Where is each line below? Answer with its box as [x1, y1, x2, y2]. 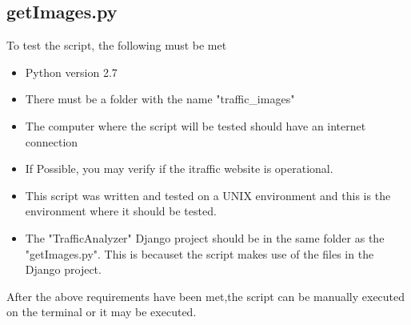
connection [25, 133, 78, 150]
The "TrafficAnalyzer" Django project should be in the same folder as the [25, 229, 385, 246]
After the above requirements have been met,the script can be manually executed [6, 287, 405, 304]
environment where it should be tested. [25, 203, 217, 219]
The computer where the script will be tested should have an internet [25, 117, 366, 134]
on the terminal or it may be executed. [6, 303, 197, 320]
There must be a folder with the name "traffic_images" [25, 90, 295, 107]
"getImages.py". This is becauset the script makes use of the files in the [25, 245, 374, 262]
